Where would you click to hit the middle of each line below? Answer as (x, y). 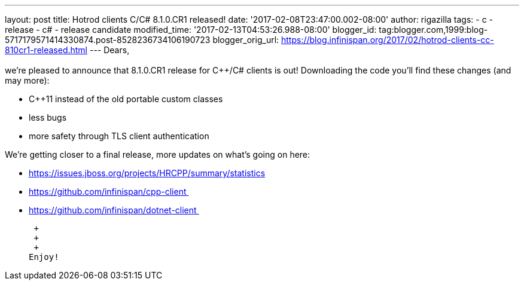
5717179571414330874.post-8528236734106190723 (108, 40)
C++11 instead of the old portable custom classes (126, 99)
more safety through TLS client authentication (119, 136)
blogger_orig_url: (246, 40)
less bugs (48, 117)
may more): (27, 80)
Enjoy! (44, 257)
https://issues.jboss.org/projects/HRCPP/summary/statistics (147, 173)
